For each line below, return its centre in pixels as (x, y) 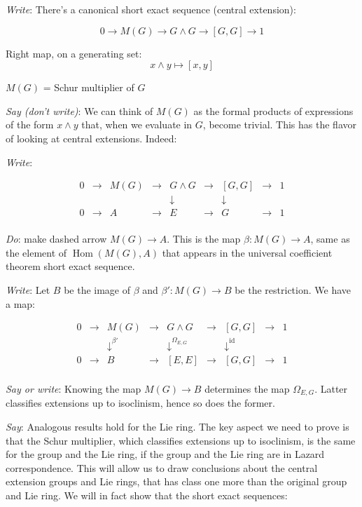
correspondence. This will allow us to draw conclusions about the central (162, 467)
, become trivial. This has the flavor (279, 124)
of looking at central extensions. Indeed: (91, 138)
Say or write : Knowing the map (74, 388)
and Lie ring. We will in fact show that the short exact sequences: (147, 495)
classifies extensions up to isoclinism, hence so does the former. (140, 403)
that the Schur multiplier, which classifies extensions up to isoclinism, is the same (181, 440)
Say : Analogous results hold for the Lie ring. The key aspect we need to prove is (177, 426)
